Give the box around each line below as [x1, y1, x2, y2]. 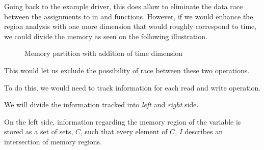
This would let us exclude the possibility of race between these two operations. [4, 65, 250, 75]
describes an [184, 126, 223, 137]
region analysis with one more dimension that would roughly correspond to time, [4, 21, 257, 32]
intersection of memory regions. [4, 136, 102, 146]
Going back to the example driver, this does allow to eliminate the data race [4, 1, 243, 11]
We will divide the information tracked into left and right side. [4, 99, 199, 110]
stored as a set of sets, [4, 126, 73, 137]
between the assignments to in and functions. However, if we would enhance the [4, 11, 253, 21]
